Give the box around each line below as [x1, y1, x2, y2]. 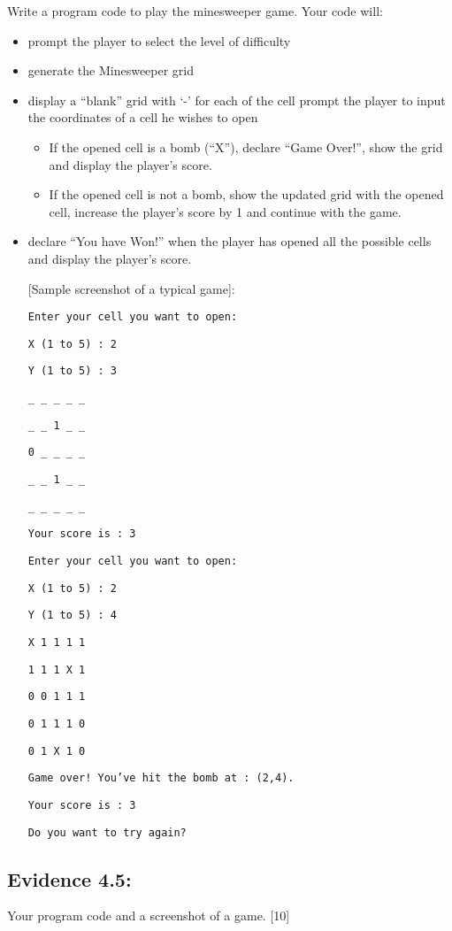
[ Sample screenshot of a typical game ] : [27, 279, 235, 297]
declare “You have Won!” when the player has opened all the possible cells [27, 232, 432, 250]
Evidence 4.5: [7, 865, 132, 892]
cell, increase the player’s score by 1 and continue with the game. [49, 202, 402, 220]
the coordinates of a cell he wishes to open [27, 108, 258, 127]
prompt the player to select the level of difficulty [27, 31, 291, 50]
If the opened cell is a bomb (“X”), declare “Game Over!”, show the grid [49, 137, 443, 156]
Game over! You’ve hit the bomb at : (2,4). [27, 772, 295, 785]
